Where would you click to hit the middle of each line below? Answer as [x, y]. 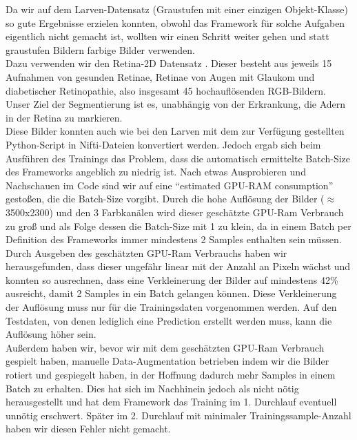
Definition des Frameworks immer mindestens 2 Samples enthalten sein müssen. [174, 239]
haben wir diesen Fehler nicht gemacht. [88, 429]
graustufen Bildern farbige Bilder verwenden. [100, 49]
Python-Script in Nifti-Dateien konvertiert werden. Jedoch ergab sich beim [163, 144]
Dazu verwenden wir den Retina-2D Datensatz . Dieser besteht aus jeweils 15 [169, 63]
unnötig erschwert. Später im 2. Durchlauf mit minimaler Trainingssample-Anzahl [178, 415]
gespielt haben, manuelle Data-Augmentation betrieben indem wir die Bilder [167, 361]
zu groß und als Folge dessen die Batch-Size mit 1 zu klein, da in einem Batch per [178, 226]
